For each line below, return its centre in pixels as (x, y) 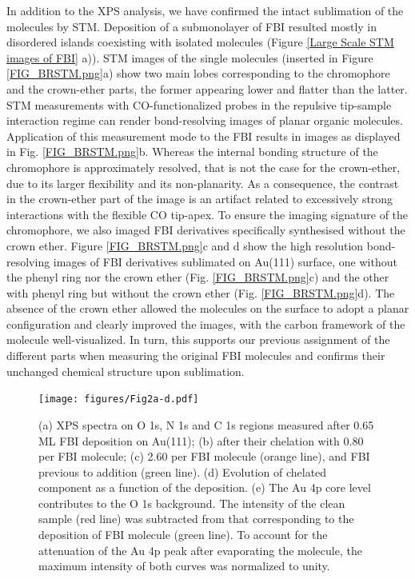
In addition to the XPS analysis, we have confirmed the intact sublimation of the (205, 10)
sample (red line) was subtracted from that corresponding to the (196, 519)
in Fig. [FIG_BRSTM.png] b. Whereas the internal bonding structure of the (192, 152)
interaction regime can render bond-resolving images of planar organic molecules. (205, 120)
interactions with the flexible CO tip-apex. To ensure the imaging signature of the (207, 214)
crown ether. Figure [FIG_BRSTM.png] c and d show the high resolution (185, 245)
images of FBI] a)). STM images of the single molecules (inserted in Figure (190, 57)
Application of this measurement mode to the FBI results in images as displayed (204, 136)
